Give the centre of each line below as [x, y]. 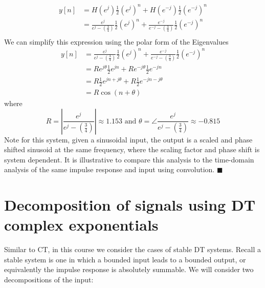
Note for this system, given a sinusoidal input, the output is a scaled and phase [128, 139]
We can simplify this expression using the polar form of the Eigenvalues [116, 41]
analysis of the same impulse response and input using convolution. [109, 169]
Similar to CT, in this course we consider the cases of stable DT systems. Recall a [132, 249]
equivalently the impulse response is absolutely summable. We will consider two [129, 269]
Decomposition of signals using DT [130, 205]
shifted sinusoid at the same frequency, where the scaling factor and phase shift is [132, 149]
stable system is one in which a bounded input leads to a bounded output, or [125, 259]
